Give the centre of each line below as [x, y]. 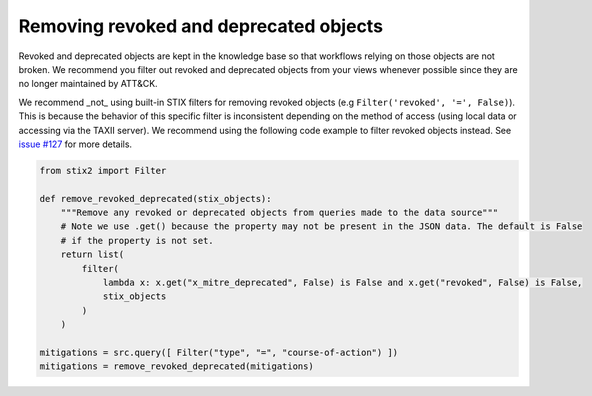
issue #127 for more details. [75, 144]
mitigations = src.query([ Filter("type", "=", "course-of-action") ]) [219, 352]
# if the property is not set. [137, 240]
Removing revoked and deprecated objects [201, 26]
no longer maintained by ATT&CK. [88, 84]
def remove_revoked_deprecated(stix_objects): [155, 198]
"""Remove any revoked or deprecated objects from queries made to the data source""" [279, 213]
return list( [92, 254]
